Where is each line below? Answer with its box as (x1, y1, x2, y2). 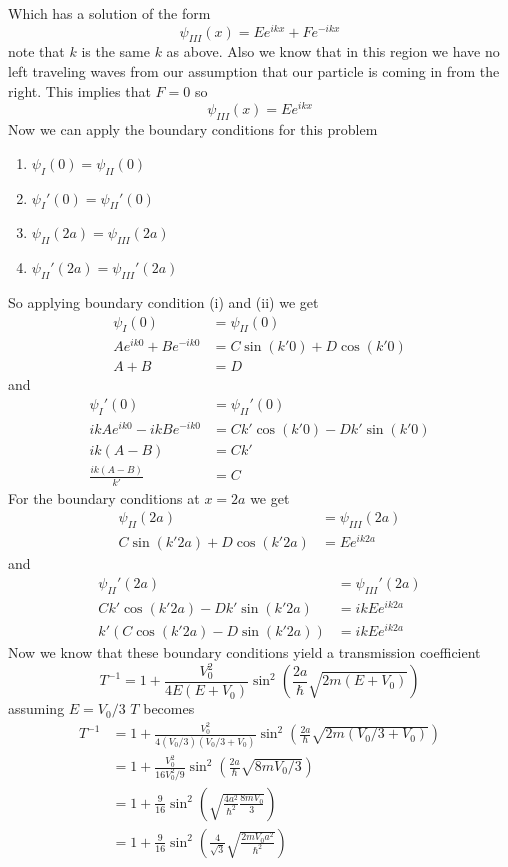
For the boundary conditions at (8, 487, 200, 508)
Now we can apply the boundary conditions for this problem (8, 119, 378, 140)
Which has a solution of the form (8, 3, 211, 23)
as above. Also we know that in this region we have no (166, 41, 500, 62)
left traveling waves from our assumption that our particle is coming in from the (8, 61, 500, 82)
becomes (143, 698, 195, 719)
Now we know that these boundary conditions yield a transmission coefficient (8, 641, 481, 662)
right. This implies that (8, 80, 151, 101)
